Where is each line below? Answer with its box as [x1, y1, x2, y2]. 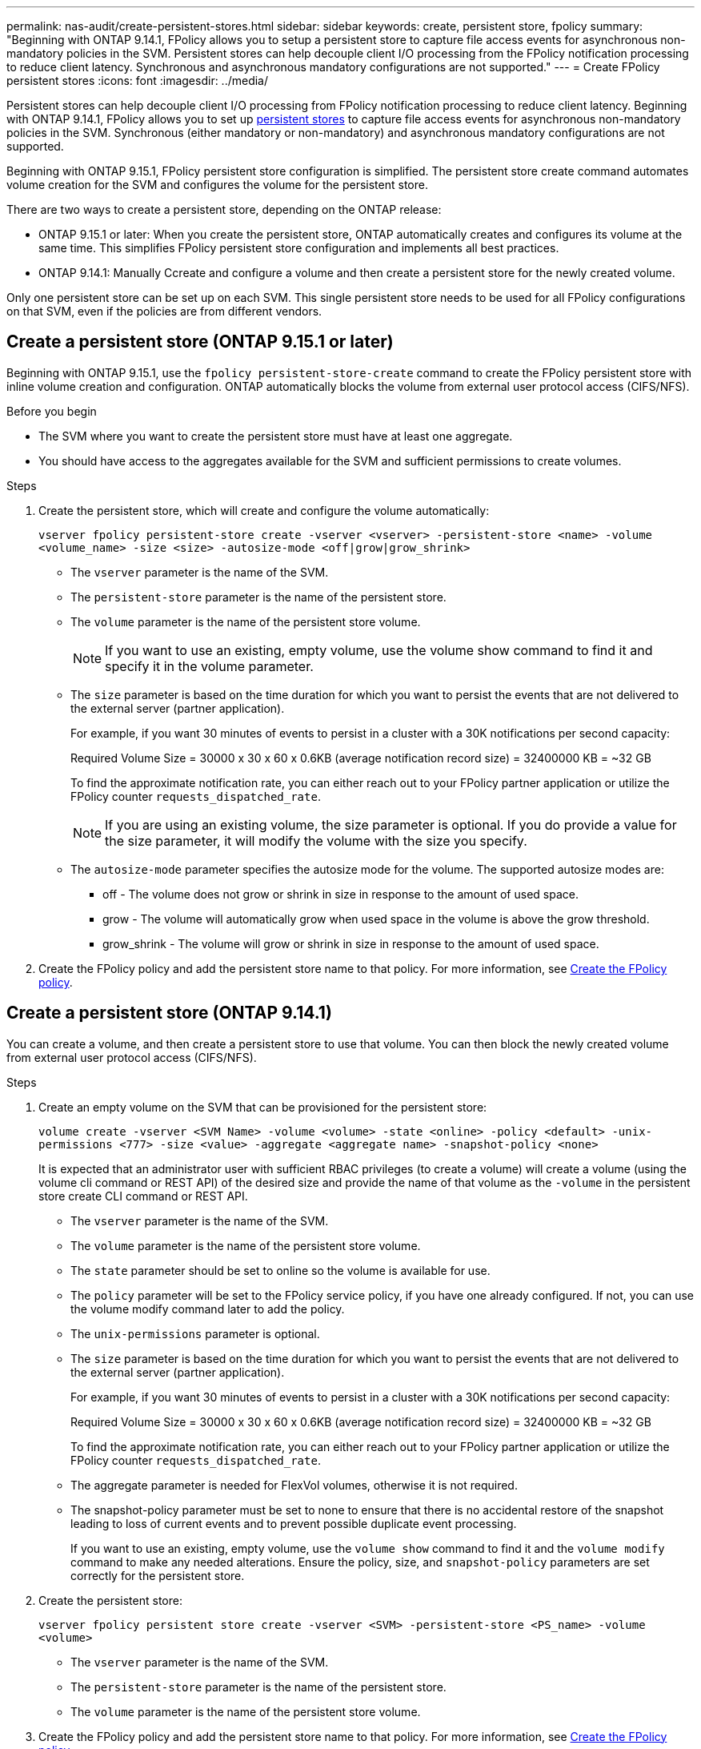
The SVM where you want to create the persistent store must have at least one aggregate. [38, 428, 513, 443]
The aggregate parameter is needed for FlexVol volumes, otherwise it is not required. [70, 1478, 518, 1492]
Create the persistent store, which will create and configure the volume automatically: [38, 503, 490, 517]
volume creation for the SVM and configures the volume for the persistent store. [6, 178, 428, 191]
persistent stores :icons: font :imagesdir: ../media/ [6, 74, 269, 87]
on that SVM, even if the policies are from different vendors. [6, 304, 322, 318]
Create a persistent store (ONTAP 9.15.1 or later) [6, 332, 394, 352]
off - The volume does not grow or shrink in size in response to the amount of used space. [102, 887, 579, 901]
